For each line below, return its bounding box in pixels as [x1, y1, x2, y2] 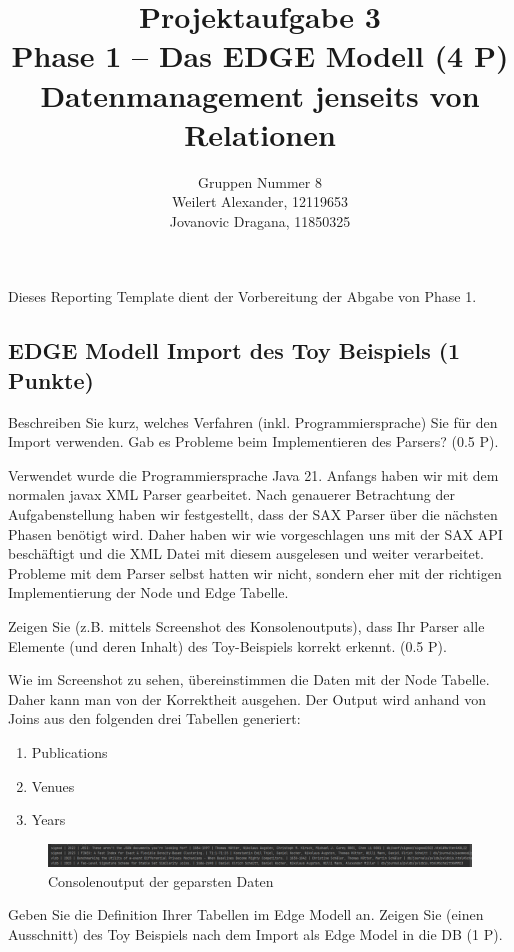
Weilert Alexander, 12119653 [172, 191, 348, 212]
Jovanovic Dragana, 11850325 [169, 210, 351, 231]
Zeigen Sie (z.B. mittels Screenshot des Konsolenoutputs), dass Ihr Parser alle [8, 616, 485, 636]
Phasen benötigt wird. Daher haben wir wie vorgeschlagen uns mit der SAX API [8, 523, 503, 544]
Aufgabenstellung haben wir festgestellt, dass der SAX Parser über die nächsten [8, 504, 498, 525]
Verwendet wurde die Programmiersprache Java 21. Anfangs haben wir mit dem [8, 464, 499, 485]
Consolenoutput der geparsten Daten [48, 870, 274, 891]
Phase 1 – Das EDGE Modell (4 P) [11, 35, 509, 76]
